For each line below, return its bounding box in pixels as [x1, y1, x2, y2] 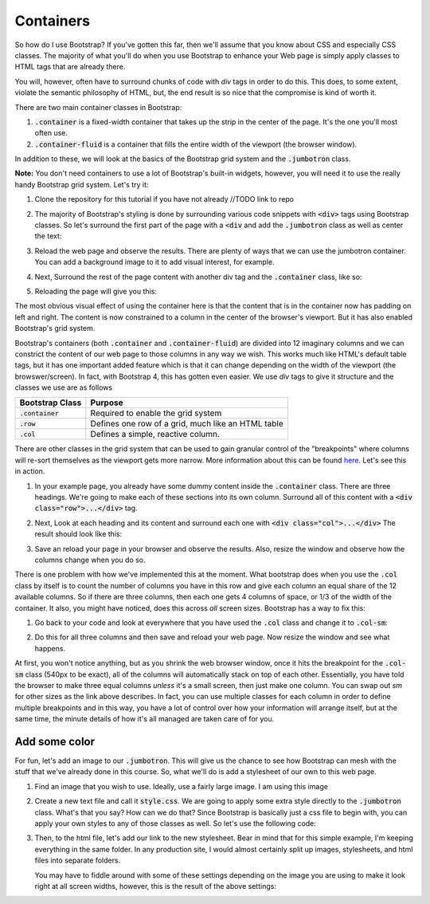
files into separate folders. [34, 855, 121, 865]
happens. [34, 643, 66, 653]
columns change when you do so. [34, 555, 147, 564]
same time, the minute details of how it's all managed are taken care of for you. [14, 714, 275, 724]
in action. [14, 466, 45, 476]
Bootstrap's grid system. [14, 324, 96, 333]
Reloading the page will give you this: [34, 286, 157, 296]
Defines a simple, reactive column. [90, 429, 221, 440]
